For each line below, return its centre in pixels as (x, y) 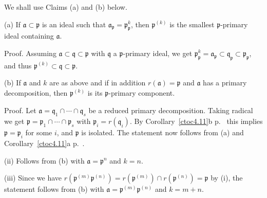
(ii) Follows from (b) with (44, 160)
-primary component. (142, 92)
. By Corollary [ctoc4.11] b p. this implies (196, 121)
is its (95, 92)
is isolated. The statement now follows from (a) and (163, 132)
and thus (18, 65)
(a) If (12, 24)
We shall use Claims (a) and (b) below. (66, 7)
